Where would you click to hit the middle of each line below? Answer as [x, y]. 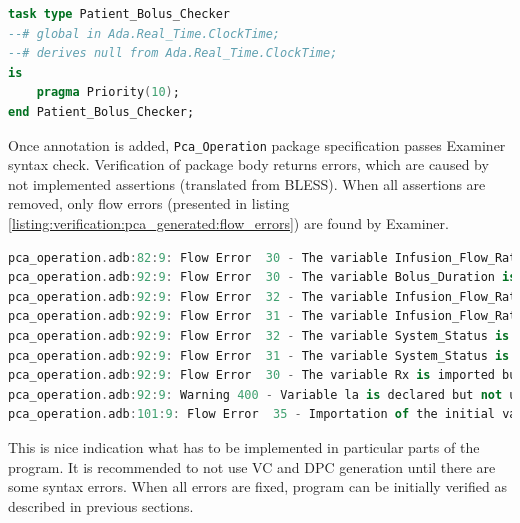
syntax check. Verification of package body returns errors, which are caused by [248, 164]
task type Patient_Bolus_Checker [119, 14]
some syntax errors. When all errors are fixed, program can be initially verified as [257, 486]
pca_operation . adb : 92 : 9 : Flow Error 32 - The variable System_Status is [259, 335]
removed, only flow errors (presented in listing [149, 203]
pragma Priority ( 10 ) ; [108, 92]
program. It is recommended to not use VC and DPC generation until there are [252, 466]
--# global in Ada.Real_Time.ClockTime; [144, 33]
